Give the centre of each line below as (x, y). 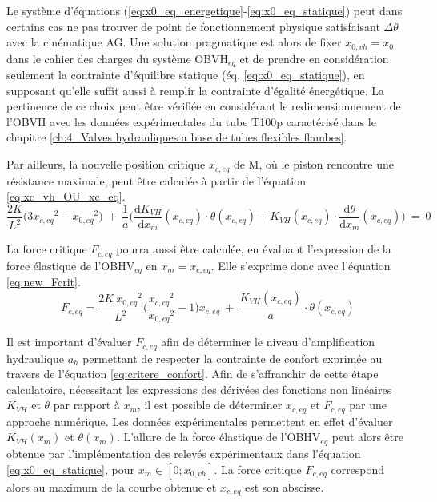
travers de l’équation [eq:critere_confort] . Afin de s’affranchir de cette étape (192, 374)
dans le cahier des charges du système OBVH (118, 58)
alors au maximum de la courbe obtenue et (112, 486)
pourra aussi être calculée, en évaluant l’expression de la (254, 249)
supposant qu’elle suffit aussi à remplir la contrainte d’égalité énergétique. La (196, 90)
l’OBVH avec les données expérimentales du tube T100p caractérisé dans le (191, 121)
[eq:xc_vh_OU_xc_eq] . (66, 196)
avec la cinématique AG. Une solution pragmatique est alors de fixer (174, 42)
